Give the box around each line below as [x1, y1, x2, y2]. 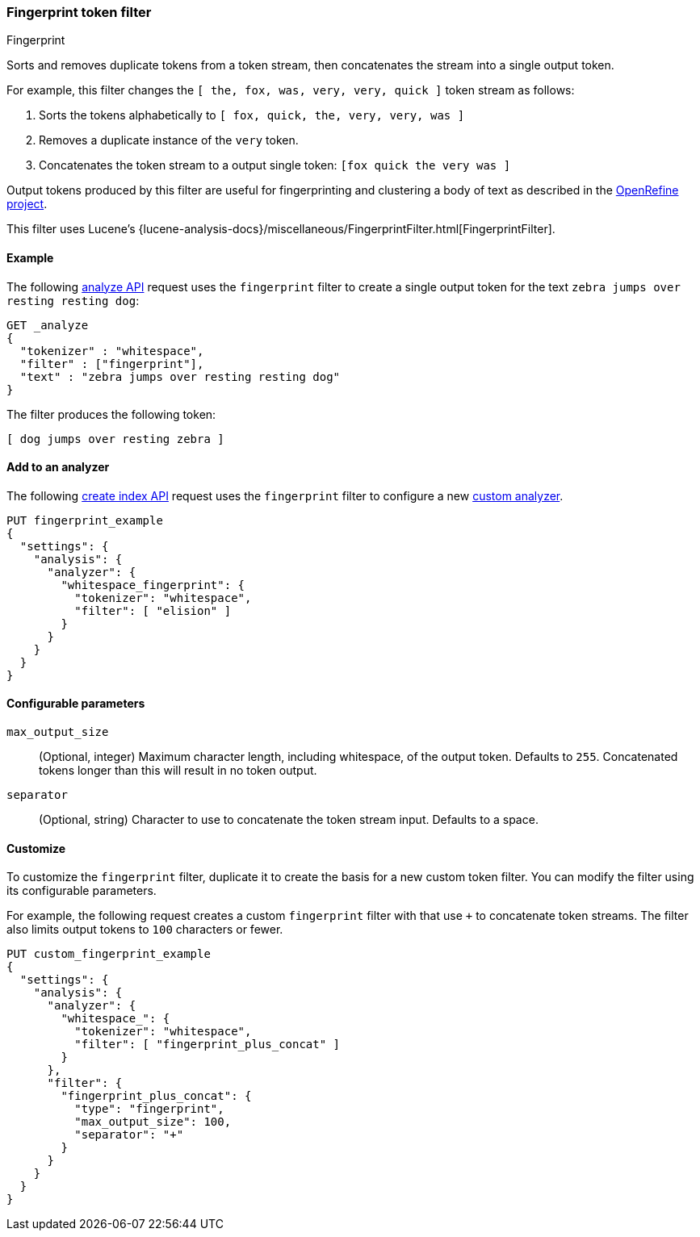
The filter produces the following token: [6, 407, 216, 421]
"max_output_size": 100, [74, 1115, 232, 1129]
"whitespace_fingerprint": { [61, 578, 245, 591]
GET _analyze [6, 318, 89, 332]
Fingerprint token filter [6, 4, 152, 20]
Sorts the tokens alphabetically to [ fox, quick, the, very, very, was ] [39, 108, 465, 123]
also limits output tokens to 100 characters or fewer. [6, 922, 283, 937]
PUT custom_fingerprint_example [6, 947, 211, 961]
